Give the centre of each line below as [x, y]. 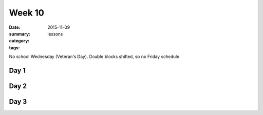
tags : [14, 48]
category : [19, 41]
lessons [55, 34]
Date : [15, 27]
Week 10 [27, 13]
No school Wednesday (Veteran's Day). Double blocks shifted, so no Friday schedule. [95, 57]
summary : [20, 34]
